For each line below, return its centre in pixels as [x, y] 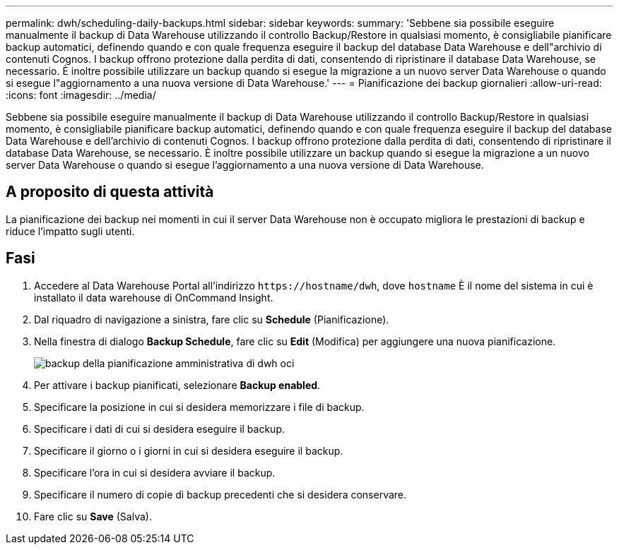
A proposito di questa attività [110, 192]
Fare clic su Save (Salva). [93, 516]
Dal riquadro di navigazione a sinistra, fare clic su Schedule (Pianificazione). [212, 319]
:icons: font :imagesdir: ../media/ [81, 95]
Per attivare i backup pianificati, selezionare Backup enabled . [177, 385]
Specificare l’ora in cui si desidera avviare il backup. [155, 472]
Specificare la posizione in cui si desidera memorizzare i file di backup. [199, 407]
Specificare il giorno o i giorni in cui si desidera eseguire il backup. [189, 450]
